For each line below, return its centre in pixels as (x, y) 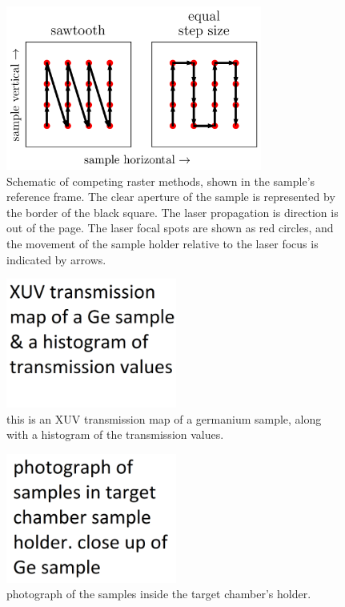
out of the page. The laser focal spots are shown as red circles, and (170, 228)
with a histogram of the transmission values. (115, 434)
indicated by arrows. (56, 259)
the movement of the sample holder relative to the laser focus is (162, 243)
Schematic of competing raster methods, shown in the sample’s (161, 181)
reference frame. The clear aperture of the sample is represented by (171, 197)
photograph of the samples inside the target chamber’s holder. (159, 594)
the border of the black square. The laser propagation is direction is (172, 212)
